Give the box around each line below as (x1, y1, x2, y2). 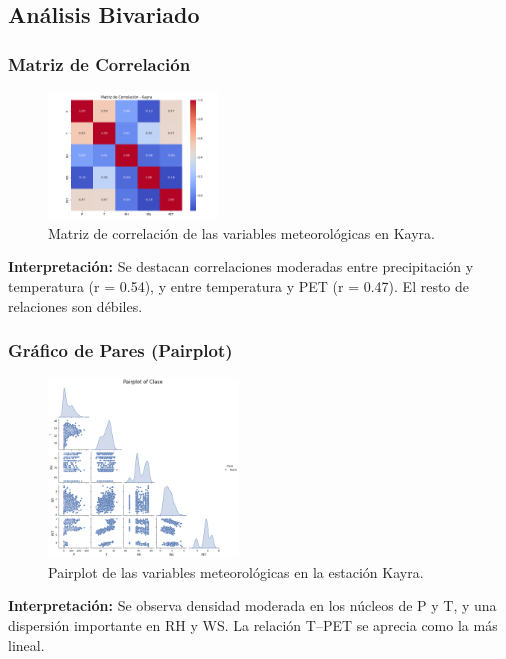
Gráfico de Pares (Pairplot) (8, 338, 233, 363)
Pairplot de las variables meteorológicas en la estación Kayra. (48, 561, 424, 582)
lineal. (8, 634, 45, 655)
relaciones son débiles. (8, 295, 143, 316)
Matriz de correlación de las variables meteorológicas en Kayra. (48, 222, 435, 243)
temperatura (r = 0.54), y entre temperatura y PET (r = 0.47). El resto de (8, 275, 470, 296)
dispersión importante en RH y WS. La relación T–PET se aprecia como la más (8, 614, 498, 635)
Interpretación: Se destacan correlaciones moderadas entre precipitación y (8, 256, 474, 277)
